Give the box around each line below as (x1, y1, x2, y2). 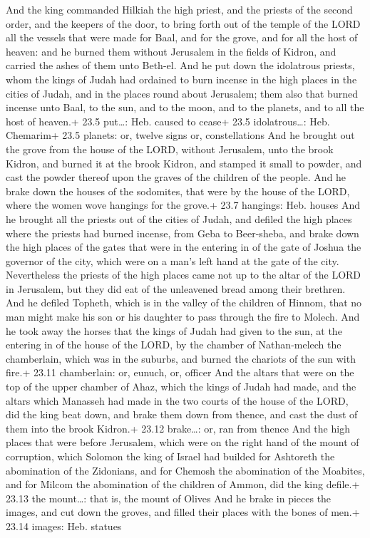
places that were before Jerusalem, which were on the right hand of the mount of (6, 435, 359, 450)
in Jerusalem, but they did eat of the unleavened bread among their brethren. (6, 281, 346, 296)
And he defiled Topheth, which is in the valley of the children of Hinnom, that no (6, 295, 362, 310)
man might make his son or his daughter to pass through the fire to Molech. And (6, 309, 360, 324)
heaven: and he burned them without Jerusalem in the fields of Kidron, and (6, 43, 336, 58)
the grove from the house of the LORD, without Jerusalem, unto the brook (6, 141, 334, 156)
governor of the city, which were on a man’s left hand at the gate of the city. (6, 253, 339, 268)
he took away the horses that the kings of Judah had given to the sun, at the (6, 323, 342, 338)
